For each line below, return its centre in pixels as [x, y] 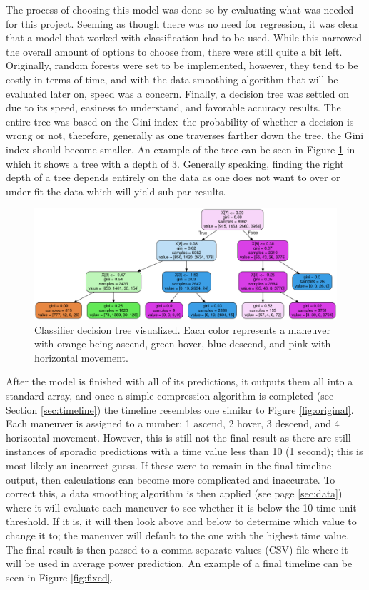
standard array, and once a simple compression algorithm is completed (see [170, 395]
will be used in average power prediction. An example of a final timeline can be [179, 563]
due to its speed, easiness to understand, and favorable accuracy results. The [173, 107]
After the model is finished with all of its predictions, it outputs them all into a [180, 381]
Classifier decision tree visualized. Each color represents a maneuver [183, 329]
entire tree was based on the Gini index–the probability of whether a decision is [180, 121]
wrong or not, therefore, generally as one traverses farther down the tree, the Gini [185, 135]
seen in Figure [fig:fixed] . [60, 577]
